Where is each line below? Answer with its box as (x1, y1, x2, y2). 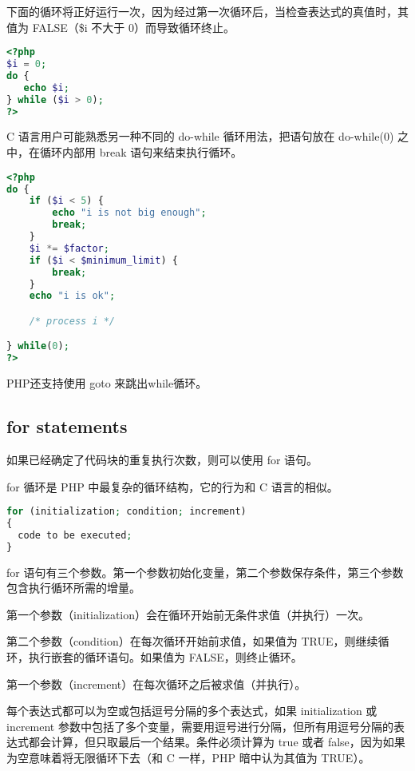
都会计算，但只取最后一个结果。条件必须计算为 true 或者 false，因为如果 (28, 733, 405, 750)
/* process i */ (29, 315, 116, 327)
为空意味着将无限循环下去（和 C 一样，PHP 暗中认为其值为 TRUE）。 (6, 749, 370, 766)
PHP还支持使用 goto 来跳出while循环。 (6, 375, 207, 391)
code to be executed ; (18, 529, 132, 541)
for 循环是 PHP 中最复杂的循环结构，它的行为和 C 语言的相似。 (6, 478, 338, 495)
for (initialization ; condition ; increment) (6, 506, 247, 518)
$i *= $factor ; (29, 242, 109, 254)
